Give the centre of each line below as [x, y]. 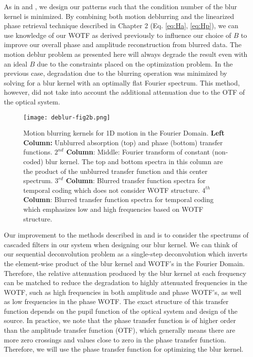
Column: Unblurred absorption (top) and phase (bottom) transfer [123, 142]
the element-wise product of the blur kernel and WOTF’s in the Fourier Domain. [125, 263]
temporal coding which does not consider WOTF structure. [112, 190]
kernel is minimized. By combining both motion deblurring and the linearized [119, 16]
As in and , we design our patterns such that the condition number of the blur [121, 6]
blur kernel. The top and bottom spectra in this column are [134, 161]
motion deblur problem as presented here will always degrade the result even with [126, 54]
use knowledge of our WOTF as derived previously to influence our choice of [118, 35]
